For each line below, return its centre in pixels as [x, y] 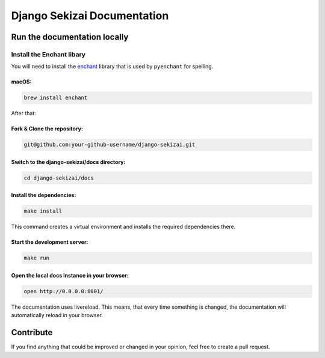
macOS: [21, 82]
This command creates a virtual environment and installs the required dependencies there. [123, 227]
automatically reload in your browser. [57, 315]
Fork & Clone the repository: [47, 129]
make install [43, 211]
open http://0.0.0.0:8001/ [63, 291]
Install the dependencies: [44, 195]
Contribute [32, 332]
